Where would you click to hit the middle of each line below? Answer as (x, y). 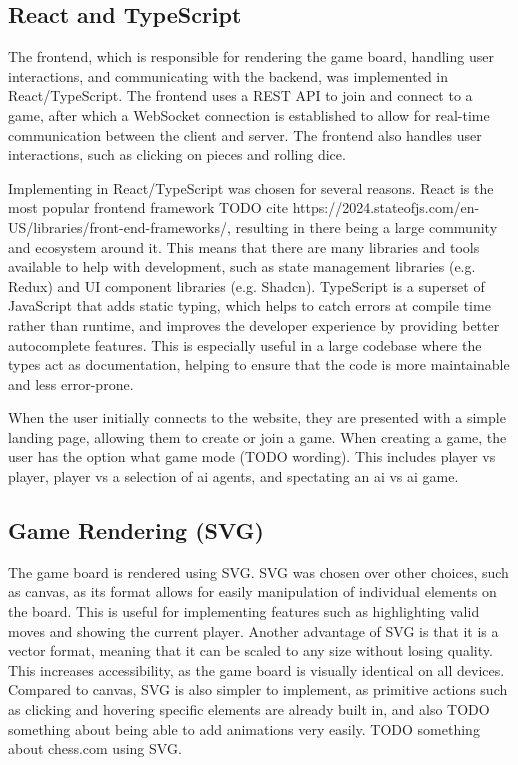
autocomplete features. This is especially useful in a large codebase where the (245, 344)
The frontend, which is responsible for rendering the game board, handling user (251, 56)
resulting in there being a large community (366, 226)
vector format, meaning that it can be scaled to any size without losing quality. (250, 650)
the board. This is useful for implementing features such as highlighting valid (244, 611)
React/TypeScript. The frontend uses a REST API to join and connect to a (240, 95)
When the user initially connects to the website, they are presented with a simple (257, 417)
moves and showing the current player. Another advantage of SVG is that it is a (253, 630)
